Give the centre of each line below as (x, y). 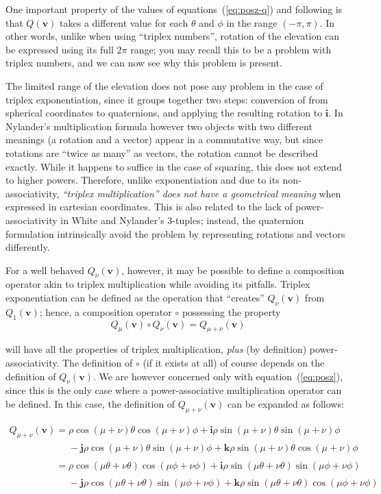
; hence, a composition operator (106, 311)
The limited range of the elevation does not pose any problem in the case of (164, 85)
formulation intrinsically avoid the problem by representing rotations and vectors (175, 233)
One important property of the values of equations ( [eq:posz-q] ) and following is (174, 9)
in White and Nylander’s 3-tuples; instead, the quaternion (182, 220)
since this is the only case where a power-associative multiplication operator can (174, 390)
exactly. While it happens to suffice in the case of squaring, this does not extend (174, 166)
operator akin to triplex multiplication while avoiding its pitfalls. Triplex (158, 284)
